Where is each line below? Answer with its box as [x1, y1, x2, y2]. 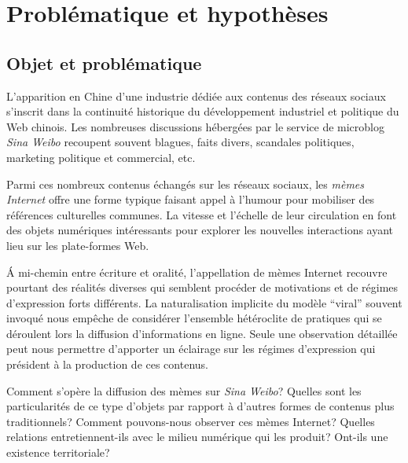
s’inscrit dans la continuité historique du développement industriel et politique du [6, 103, 399, 119]
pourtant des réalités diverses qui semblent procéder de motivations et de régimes [6, 279, 399, 296]
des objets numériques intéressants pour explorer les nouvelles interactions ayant [6, 222, 394, 238]
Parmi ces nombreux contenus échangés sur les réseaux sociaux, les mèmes [6, 175, 365, 192]
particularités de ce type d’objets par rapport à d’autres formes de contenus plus [6, 398, 395, 414]
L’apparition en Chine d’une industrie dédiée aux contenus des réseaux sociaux [6, 87, 386, 104]
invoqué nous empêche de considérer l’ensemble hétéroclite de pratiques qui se [6, 310, 382, 326]
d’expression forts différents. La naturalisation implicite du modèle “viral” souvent [6, 294, 402, 311]
